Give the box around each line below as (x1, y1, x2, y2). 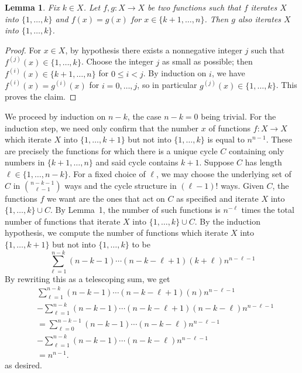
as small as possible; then (162, 55, 253, 67)
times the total (241, 204, 294, 216)
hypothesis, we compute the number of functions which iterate (5, 226, 228, 239)
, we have (211, 67, 245, 79)
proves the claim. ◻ (5, 90, 77, 103)
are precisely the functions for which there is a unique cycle (5, 144, 218, 157)
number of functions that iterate (5, 215, 121, 227)
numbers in (5, 156, 45, 168)
